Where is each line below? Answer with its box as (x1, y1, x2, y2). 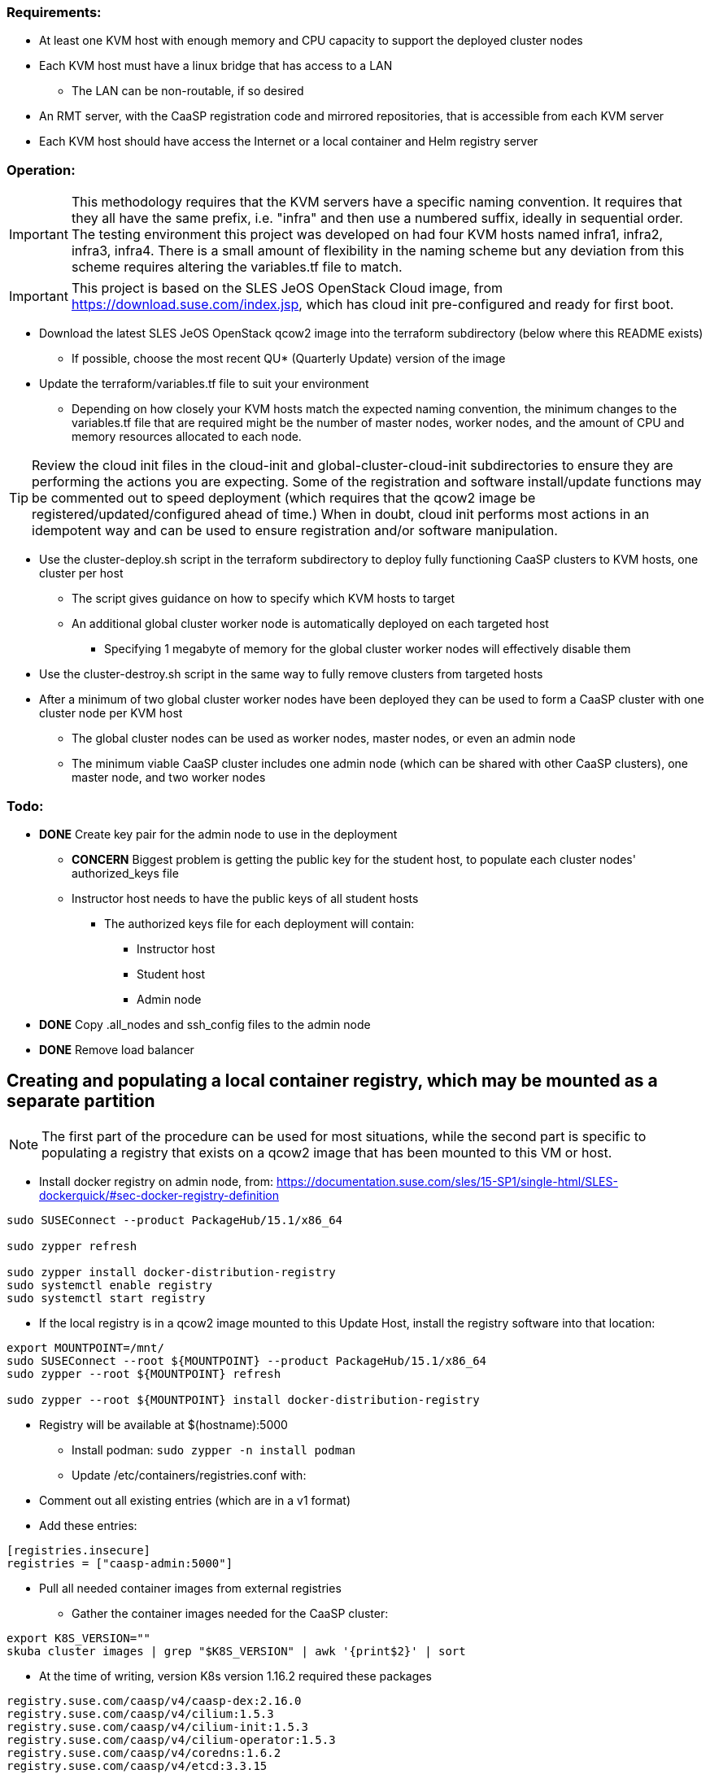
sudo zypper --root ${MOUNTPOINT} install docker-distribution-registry (7, 1393, 480, 1406)
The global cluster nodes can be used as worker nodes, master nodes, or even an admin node (72, 731, 576, 746)
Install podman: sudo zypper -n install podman (72, 1442, 355, 1457)
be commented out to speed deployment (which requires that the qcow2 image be (32, 490, 536, 507)
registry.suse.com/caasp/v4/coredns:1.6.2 (7, 1746, 281, 1759)
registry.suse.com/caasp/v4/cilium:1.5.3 (7, 1706, 274, 1720)
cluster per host (39, 566, 124, 581)
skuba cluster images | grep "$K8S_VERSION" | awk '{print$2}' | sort (7, 1644, 466, 1658)
